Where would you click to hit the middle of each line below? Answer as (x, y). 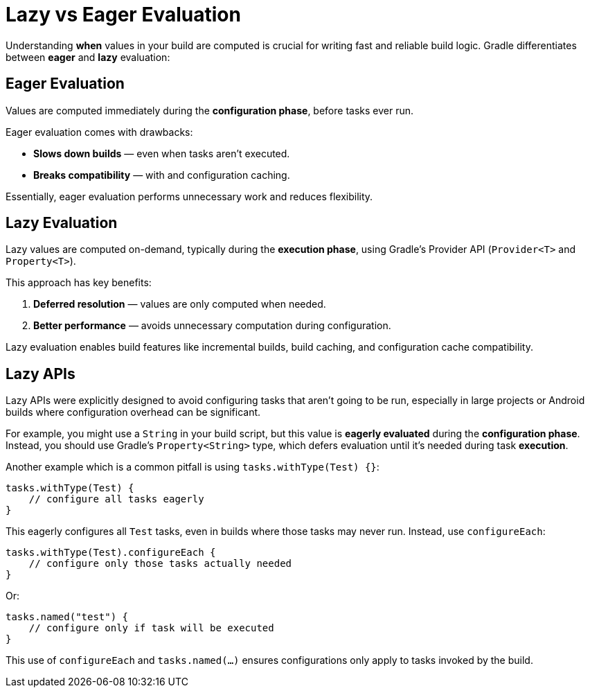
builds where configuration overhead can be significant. (133, 412)
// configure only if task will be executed (151, 628)
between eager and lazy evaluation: (88, 57)
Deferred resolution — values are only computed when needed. (180, 304)
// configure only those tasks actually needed (160, 564)
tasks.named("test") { (67, 617)
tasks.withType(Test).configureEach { (111, 553)
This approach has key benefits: (79, 283)
